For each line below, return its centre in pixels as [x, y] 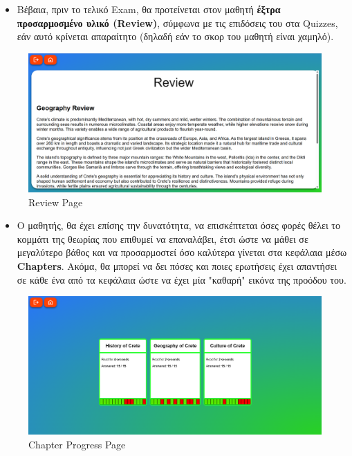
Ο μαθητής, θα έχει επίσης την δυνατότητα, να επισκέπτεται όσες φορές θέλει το [178, 225]
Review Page [56, 202]
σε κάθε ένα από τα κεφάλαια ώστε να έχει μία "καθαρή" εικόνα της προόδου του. [182, 279]
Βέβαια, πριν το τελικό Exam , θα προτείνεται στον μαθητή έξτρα [149, 9]
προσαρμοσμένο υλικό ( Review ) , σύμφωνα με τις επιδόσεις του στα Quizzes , [177, 22]
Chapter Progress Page [77, 444]
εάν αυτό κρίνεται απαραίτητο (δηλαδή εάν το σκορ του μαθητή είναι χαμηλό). [175, 36]
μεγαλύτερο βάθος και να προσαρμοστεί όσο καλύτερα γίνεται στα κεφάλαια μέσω [182, 252]
